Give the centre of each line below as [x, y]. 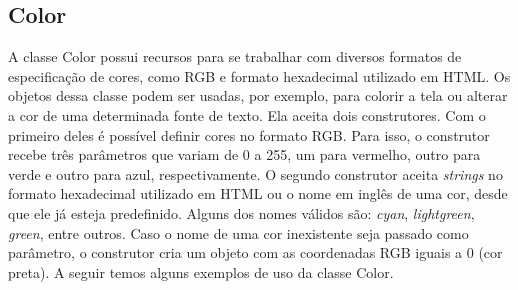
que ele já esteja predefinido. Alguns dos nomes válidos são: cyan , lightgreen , [241, 212]
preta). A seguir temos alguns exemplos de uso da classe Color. [201, 271]
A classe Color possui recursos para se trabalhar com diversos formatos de [235, 56]
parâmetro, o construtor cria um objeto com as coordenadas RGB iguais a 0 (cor [255, 252]
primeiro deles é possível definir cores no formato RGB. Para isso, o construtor [249, 134]
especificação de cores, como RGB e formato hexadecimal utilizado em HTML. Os [259, 75]
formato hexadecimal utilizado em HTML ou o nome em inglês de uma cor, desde [258, 193]
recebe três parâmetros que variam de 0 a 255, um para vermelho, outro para [244, 154]
